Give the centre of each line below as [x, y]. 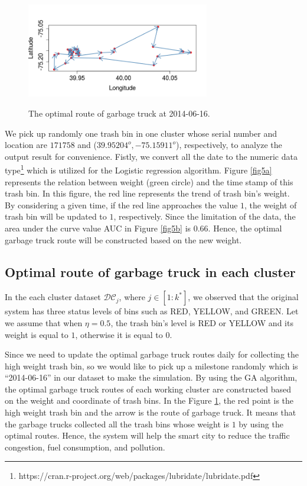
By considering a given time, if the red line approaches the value [121, 205]
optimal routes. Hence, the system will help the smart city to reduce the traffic [147, 435]
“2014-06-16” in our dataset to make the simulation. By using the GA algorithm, [151, 377]
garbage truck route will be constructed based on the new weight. [123, 239]
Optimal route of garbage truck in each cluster [150, 271]
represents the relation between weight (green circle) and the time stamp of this [149, 181]
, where [132, 297]
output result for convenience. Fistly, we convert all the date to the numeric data [151, 156]
